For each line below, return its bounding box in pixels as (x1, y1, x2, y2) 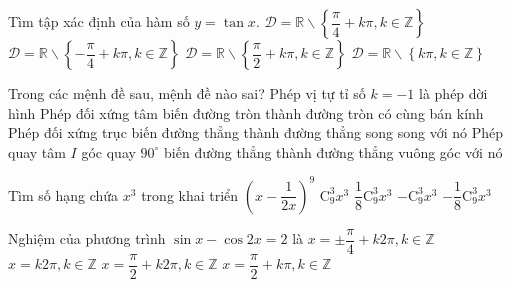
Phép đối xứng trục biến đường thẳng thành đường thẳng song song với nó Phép (8, 122, 503, 143)
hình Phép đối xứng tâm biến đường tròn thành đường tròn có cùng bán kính (8, 102, 484, 123)
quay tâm (8, 141, 66, 162)
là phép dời (419, 83, 488, 103)
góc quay (81, 141, 136, 162)
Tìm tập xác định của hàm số (8, 11, 190, 31)
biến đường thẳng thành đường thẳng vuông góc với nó (164, 141, 503, 162)
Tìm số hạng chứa (8, 184, 119, 205)
